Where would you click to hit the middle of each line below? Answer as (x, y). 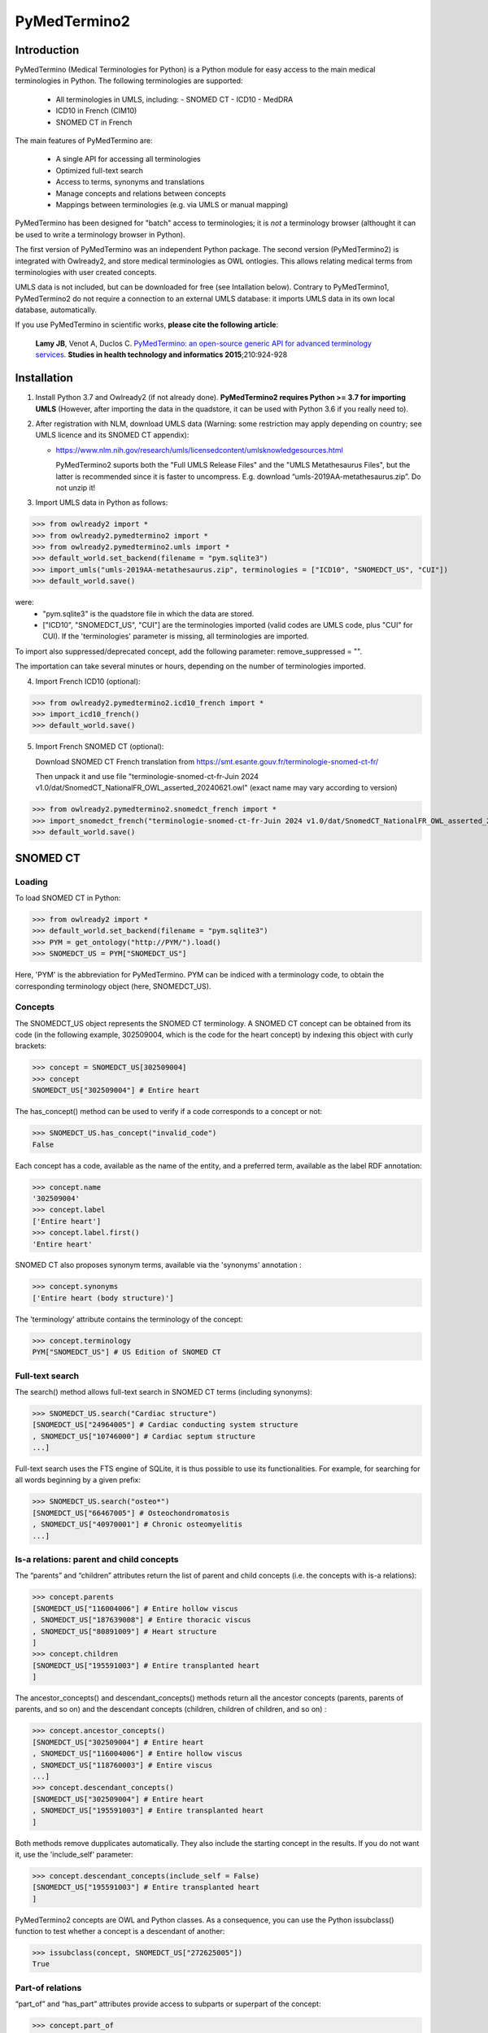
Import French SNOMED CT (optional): (100, 747)
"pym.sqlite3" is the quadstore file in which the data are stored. (148, 613)
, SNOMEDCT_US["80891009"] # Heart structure (124, 1631)
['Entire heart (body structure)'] (103, 1298)
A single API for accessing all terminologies (128, 159)
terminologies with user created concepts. (86, 272)
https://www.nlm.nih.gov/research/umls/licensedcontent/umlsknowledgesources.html (199, 450)
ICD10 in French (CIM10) (96, 111)
